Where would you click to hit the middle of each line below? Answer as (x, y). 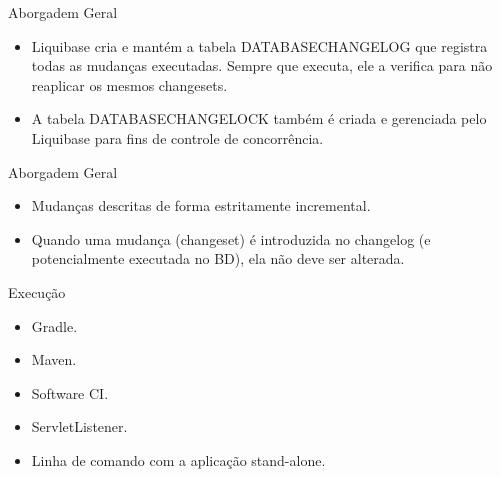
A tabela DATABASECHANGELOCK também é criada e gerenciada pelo (259, 118)
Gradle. (54, 325)
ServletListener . (79, 426)
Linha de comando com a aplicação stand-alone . (178, 459)
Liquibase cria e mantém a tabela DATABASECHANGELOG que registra (259, 45)
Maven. (54, 359)
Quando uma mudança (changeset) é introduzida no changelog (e (231, 238)
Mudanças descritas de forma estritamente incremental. (201, 205)
